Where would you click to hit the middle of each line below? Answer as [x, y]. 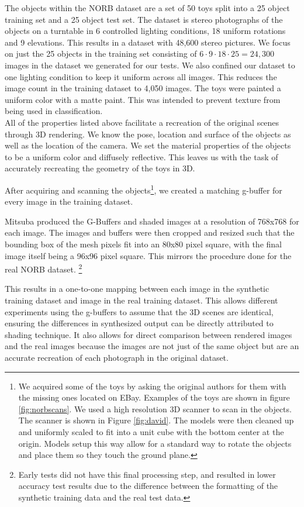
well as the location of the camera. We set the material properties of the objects [148, 145]
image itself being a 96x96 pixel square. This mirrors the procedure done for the [148, 255]
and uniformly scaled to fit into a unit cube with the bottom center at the [151, 431]
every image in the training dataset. [69, 201]
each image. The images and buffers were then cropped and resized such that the [150, 232]
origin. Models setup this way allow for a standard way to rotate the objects [155, 443]
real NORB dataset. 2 [44, 268]
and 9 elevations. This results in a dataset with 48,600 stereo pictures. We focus [148, 42]
